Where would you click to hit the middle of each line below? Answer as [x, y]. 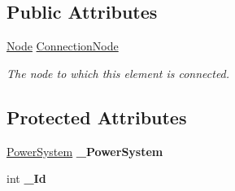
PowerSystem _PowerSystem [85, 151]
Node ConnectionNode [63, 46]
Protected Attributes [97, 117]
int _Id [26, 178]
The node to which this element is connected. [118, 73]
